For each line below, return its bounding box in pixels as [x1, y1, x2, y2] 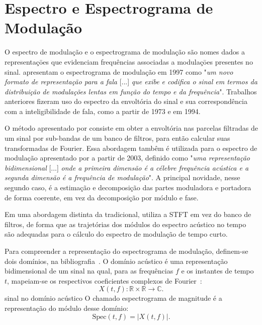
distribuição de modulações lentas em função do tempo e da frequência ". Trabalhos [5, 86, 257, 96]
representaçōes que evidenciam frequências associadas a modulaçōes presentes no [5, 56, 253, 67]
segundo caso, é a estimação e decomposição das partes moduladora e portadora [5, 182, 251, 193]
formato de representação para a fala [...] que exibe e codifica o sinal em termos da [5, 76, 257, 87]
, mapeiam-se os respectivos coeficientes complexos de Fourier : [7, 275, 202, 286]
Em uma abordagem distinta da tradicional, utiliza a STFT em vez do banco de [5, 209, 251, 220]
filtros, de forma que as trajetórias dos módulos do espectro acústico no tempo [5, 219, 246, 229]
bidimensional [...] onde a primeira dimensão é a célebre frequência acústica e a [5, 162, 249, 173]
